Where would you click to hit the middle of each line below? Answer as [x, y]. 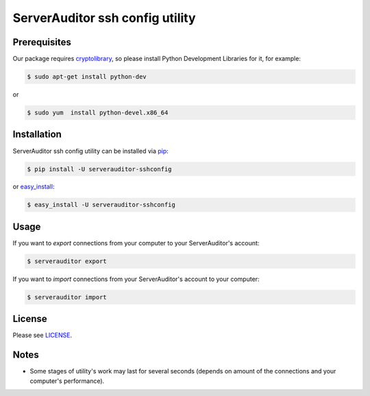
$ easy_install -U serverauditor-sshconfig [101, 205]
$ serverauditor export [67, 261]
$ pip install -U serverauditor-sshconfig [99, 169]
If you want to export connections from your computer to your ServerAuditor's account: [136, 243]
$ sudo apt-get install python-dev [87, 77]
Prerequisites [42, 42]
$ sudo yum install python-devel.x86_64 [98, 113]
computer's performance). [67, 381]
